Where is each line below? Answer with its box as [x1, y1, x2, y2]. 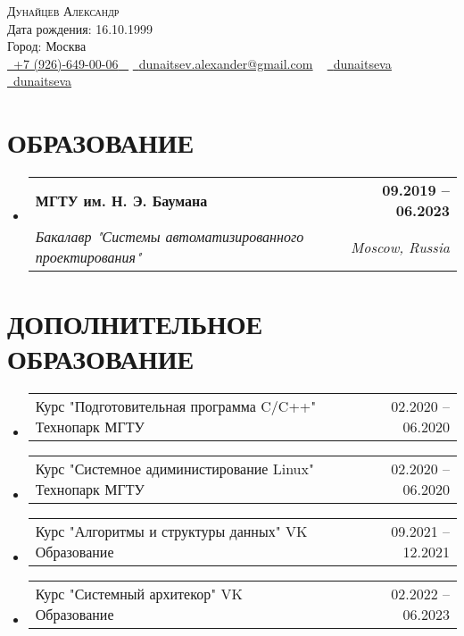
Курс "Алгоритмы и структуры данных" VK [35, 521, 308, 542]
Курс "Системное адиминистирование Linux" [35, 458, 314, 480]
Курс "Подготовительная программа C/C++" [35, 396, 317, 417]
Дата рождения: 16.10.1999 [7, 19, 153, 38]
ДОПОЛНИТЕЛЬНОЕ [7, 305, 263, 342]
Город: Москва [7, 37, 87, 55]
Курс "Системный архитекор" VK [35, 583, 243, 605]
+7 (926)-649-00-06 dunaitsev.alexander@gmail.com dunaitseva [13, 54, 392, 72]
